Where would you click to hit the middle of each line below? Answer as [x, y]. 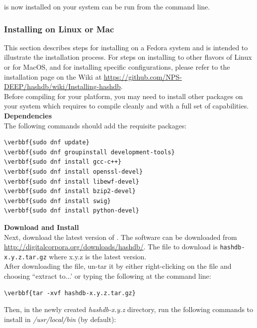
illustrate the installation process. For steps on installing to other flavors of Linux [128, 57]
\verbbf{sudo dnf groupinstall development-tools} [89, 152]
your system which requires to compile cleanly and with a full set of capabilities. [127, 106]
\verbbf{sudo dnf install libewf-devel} [72, 181]
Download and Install [42, 227]
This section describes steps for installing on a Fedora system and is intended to [126, 47]
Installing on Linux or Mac [59, 29]
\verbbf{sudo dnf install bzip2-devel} [70, 191]
